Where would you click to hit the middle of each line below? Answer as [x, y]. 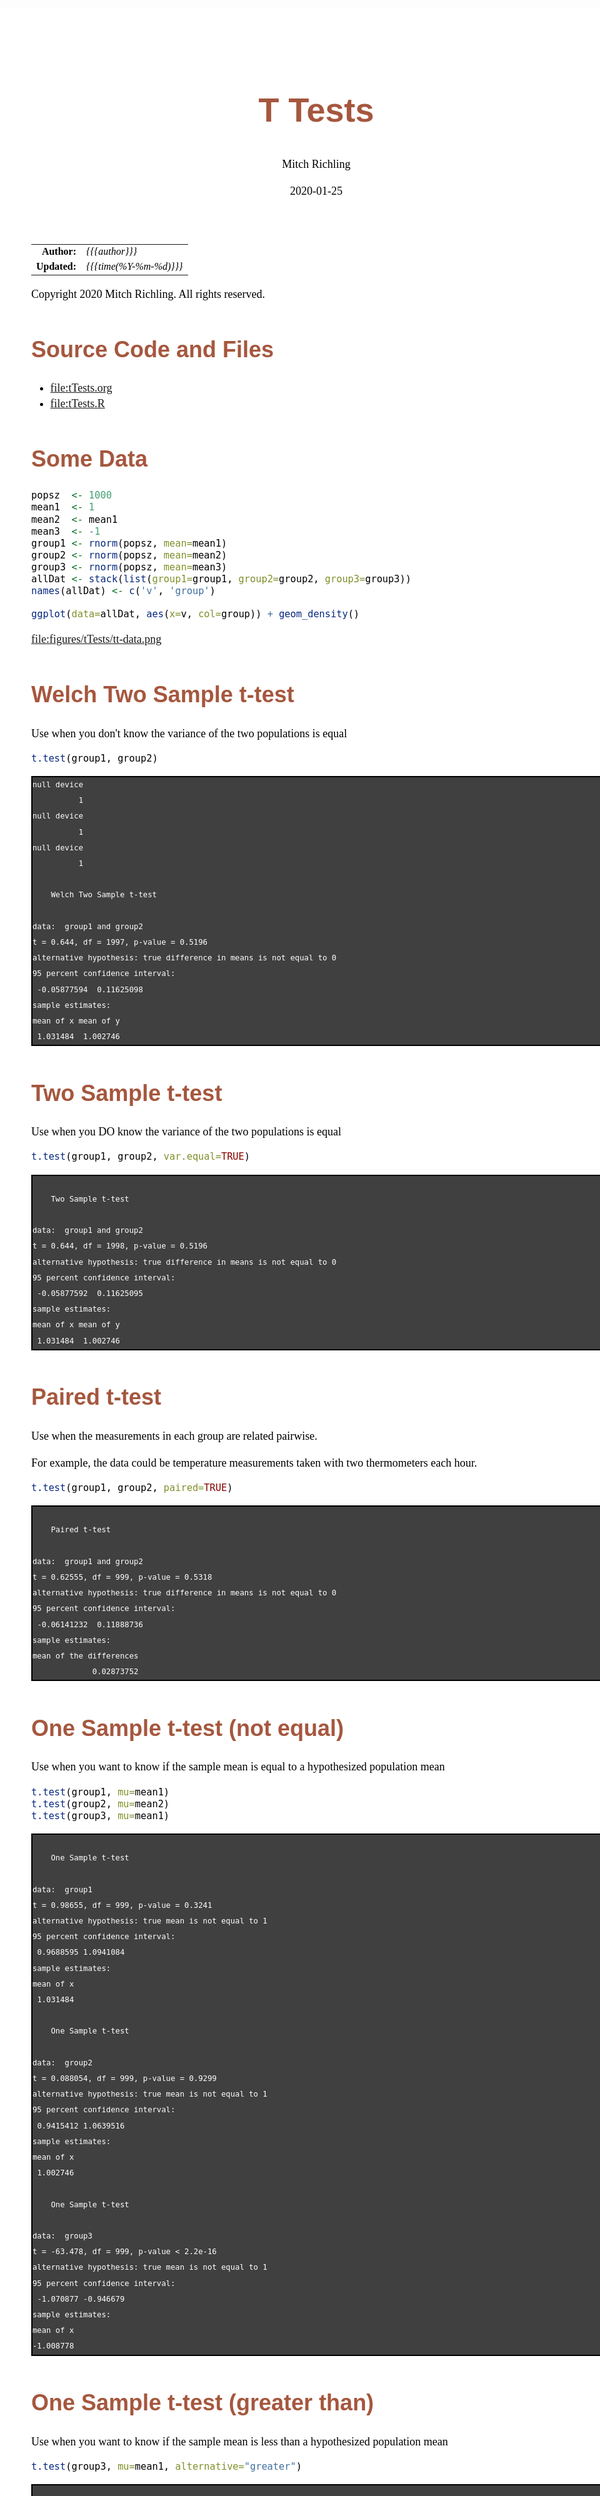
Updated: [56, 266]
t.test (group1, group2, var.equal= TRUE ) [140, 1157]
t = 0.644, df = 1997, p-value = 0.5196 [120, 942]
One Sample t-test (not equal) [188, 1727]
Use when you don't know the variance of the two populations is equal [189, 733]
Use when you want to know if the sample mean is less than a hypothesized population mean [240, 2441]
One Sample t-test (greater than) [203, 2402]
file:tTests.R [77, 404]
